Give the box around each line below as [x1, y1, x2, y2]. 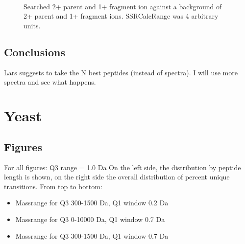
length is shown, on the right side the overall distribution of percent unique [4, 172, 230, 182]
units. [24, 20, 41, 30]
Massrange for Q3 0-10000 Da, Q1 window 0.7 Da [15, 214, 165, 224]
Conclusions [4, 44, 66, 59]
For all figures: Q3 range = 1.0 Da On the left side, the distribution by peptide [4, 162, 241, 172]
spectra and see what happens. [4, 77, 96, 87]
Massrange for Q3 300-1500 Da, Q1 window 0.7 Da [15, 230, 169, 241]
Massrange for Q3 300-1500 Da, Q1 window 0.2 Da [15, 198, 169, 208]
